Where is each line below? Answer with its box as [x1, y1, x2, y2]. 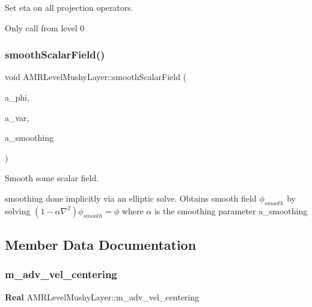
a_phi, [5, 91, 29, 103]
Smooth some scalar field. [5, 172, 99, 184]
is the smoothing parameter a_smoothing [154, 204, 308, 217]
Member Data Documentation [5, 235, 197, 254]
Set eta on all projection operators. [5, 1, 133, 13]
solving [5, 204, 31, 217]
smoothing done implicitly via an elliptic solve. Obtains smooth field [5, 191, 257, 204]
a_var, [5, 111, 29, 123]
